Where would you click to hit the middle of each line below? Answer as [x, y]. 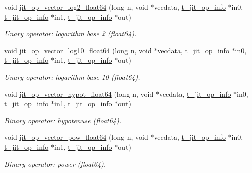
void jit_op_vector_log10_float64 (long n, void [78, 50]
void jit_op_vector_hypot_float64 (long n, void [79, 94]
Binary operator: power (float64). [55, 164]
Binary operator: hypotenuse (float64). [63, 120]
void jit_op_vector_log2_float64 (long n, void [76, 7]
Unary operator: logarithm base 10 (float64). [72, 76]
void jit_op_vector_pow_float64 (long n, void [76, 137]
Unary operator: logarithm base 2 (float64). [70, 33]
